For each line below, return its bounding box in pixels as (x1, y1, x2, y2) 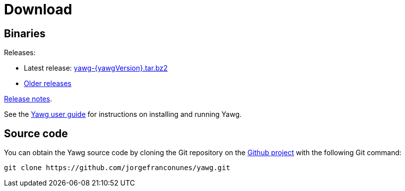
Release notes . (4, 95, 52, 103)
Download (4, 1, 73, 18)
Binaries (4, 27, 46, 40)
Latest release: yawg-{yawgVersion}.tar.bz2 (24, 64, 168, 73)
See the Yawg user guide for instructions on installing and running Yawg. (4, 110, 242, 119)
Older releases (24, 79, 72, 88)
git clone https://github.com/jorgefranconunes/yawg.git (4, 164, 231, 172)
